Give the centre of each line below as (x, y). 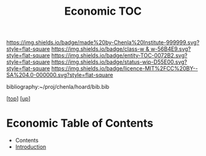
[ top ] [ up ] (18, 98)
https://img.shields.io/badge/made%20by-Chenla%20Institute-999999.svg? (103, 43)
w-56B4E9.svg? (171, 49)
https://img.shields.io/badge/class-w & (100, 49)
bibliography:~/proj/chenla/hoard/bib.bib (58, 87)
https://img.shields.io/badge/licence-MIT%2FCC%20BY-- (124, 69)
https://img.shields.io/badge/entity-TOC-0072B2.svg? (119, 56)
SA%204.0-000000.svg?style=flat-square (60, 75)
